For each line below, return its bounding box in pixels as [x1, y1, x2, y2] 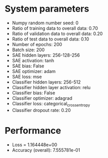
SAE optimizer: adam [12, 68, 56, 74]
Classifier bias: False [12, 90, 56, 96]
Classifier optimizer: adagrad [12, 95, 73, 101]
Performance [5, 125, 62, 136]
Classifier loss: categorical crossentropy [12, 100, 90, 108]
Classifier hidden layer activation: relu [12, 84, 91, 90]
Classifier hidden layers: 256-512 [12, 79, 81, 85]
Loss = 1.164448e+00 [12, 141, 58, 147]
